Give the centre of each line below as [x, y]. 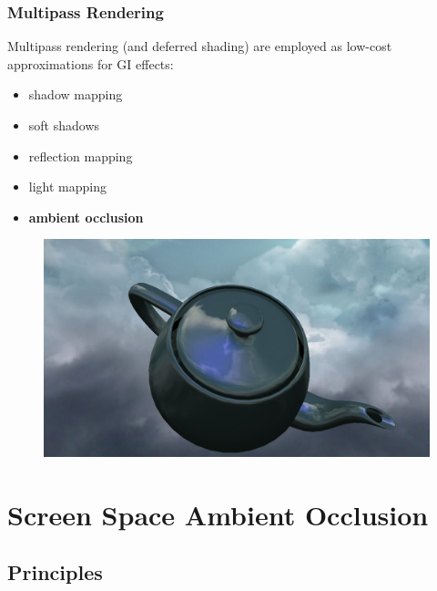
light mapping [67, 187]
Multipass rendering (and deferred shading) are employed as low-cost [200, 46]
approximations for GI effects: [91, 63]
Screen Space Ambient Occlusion [218, 514]
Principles [55, 572]
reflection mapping [81, 156]
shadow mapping [76, 94]
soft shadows [64, 125]
